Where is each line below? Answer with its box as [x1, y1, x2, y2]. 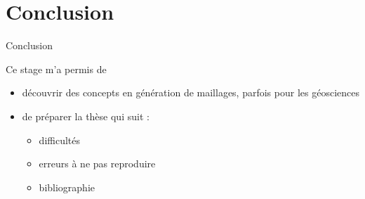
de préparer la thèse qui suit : [22, 108, 150, 123]
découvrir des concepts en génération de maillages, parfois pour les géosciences [22, 85, 359, 100]
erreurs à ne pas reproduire [39, 156, 156, 171]
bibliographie [39, 179, 95, 194]
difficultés [39, 132, 81, 147]
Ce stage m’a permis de [6, 61, 107, 76]
